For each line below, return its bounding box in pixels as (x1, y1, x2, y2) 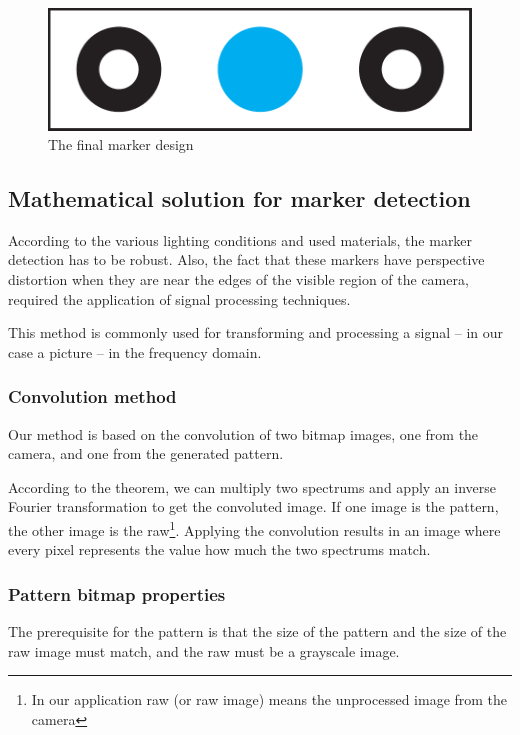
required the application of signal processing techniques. (8, 288, 351, 309)
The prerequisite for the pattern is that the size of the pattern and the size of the (8, 621, 507, 642)
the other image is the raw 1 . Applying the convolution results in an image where (8, 517, 501, 540)
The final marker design (48, 134, 194, 155)
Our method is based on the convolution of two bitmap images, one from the (8, 423, 479, 444)
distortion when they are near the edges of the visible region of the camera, (8, 269, 469, 290)
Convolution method (8, 384, 177, 409)
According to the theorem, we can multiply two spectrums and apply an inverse (8, 476, 497, 497)
